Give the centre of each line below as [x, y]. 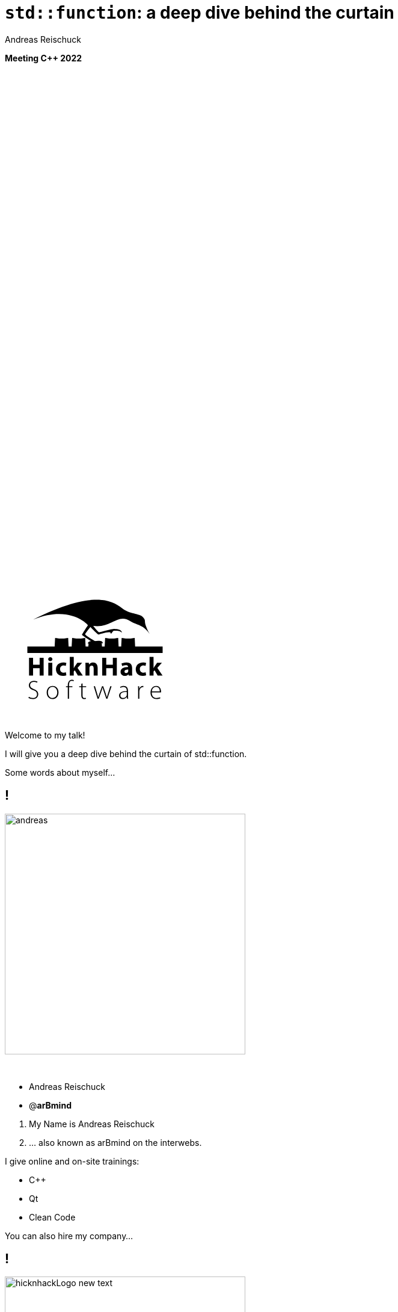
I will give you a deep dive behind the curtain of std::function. [126, 753]
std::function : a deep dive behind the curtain [200, 13]
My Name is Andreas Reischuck [92, 1124]
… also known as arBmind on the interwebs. [115, 1142]
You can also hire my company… [69, 1236]
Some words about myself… [60, 772]
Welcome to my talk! [45, 735]
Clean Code [52, 1217]
